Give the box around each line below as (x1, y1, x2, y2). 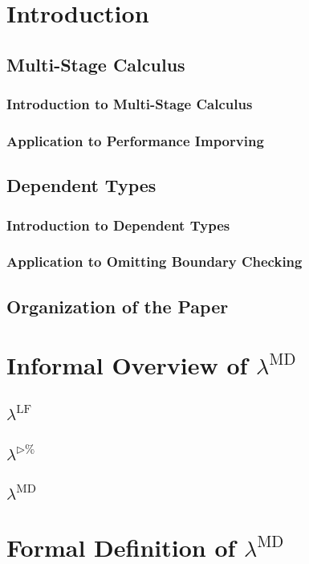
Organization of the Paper (6, 293, 229, 318)
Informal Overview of (6, 349, 248, 382)
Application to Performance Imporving (6, 130, 264, 150)
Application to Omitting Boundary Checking (6, 251, 303, 272)
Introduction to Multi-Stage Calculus (6, 94, 253, 114)
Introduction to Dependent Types (6, 215, 230, 235)
